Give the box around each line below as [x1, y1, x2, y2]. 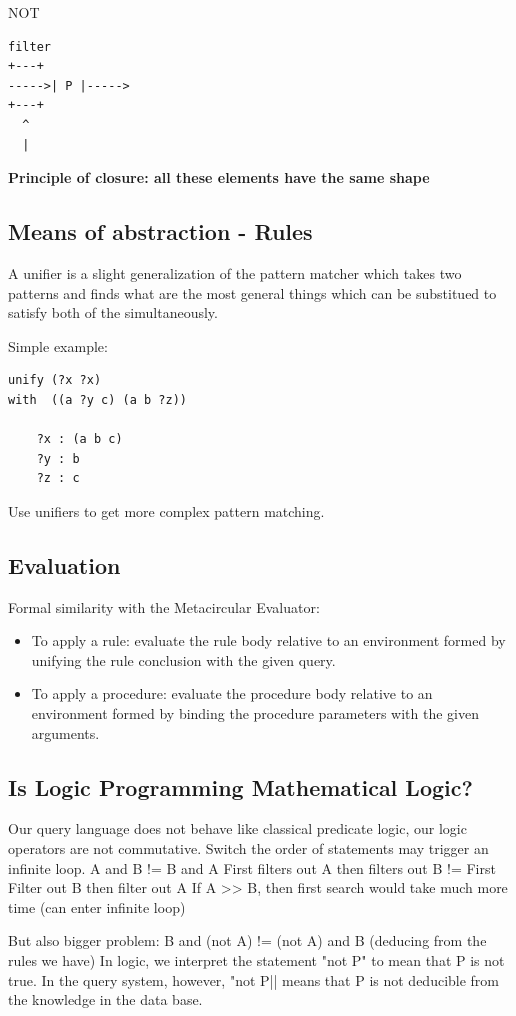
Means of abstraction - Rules [8, 216, 313, 247]
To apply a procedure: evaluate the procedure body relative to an [31, 683, 433, 704]
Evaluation [8, 549, 121, 580]
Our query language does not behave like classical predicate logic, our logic [8, 818, 467, 839]
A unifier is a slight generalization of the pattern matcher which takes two [8, 262, 462, 283]
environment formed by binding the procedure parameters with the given [31, 703, 479, 724]
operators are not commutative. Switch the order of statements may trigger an [8, 838, 489, 859]
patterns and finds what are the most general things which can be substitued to [8, 282, 497, 303]
